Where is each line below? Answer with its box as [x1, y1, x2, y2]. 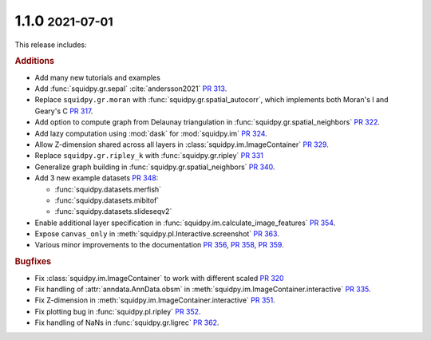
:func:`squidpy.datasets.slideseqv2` [54, 207, 172, 216]
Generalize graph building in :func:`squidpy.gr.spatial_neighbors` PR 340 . [34, 162, 275, 172]
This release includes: [14, 40, 87, 49]
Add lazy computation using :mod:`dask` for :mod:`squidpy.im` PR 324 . [34, 128, 267, 138]
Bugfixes [14, 256, 52, 267]
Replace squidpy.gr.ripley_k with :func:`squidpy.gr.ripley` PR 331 [34, 151, 263, 160]
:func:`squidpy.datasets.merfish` [54, 184, 162, 194]
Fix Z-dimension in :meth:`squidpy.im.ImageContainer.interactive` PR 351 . [34, 295, 275, 305]
